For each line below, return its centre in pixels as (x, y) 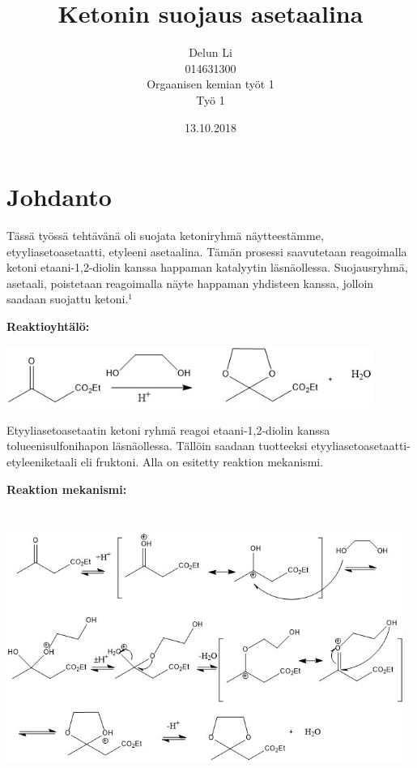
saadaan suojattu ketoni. (68, 299)
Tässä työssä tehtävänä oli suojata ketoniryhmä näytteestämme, (165, 236)
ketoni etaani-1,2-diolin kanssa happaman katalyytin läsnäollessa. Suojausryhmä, (207, 267)
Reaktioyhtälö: (48, 326)
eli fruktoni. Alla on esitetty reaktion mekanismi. (202, 461)
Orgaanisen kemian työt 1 (211, 84)
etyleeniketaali (42, 461)
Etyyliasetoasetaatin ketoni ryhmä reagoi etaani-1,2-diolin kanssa (168, 429)
